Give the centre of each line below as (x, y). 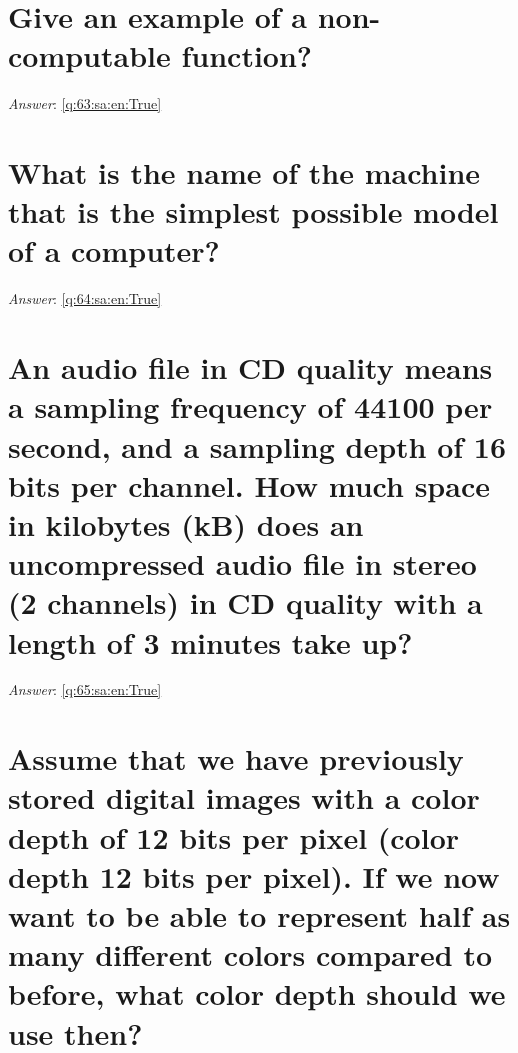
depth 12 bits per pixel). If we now (254, 875)
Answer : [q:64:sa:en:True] (85, 298)
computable (89, 55)
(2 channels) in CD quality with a (245, 602)
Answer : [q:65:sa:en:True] (85, 689)
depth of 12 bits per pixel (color (234, 836)
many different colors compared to (250, 954)
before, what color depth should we (257, 993)
